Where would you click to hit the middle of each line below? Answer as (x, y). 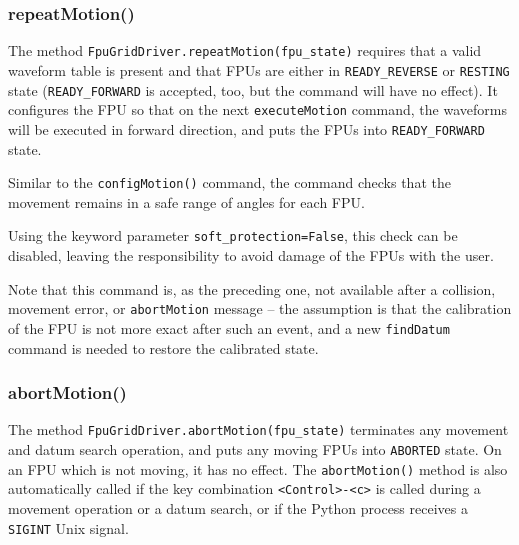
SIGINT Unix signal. (68, 527)
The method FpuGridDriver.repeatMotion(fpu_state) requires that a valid (245, 50)
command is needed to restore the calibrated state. (163, 347)
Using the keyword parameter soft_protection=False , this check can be (233, 235)
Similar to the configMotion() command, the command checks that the (229, 182)
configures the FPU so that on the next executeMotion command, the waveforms (257, 109)
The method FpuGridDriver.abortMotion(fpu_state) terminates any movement (258, 429)
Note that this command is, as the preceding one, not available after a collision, (252, 288)
